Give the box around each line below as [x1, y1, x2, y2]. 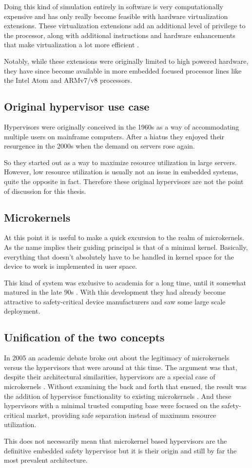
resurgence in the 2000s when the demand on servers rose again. [4, 141, 195, 151]
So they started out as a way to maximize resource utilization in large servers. [4, 157, 237, 167]
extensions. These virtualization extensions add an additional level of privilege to [4, 20, 246, 31]
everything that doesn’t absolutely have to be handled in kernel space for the [4, 251, 234, 262]
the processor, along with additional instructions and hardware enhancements [4, 30, 235, 40]
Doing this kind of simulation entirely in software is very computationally [4, 1, 223, 11]
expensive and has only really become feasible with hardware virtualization [4, 11, 228, 21]
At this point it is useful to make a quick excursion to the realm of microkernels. [4, 232, 244, 243]
